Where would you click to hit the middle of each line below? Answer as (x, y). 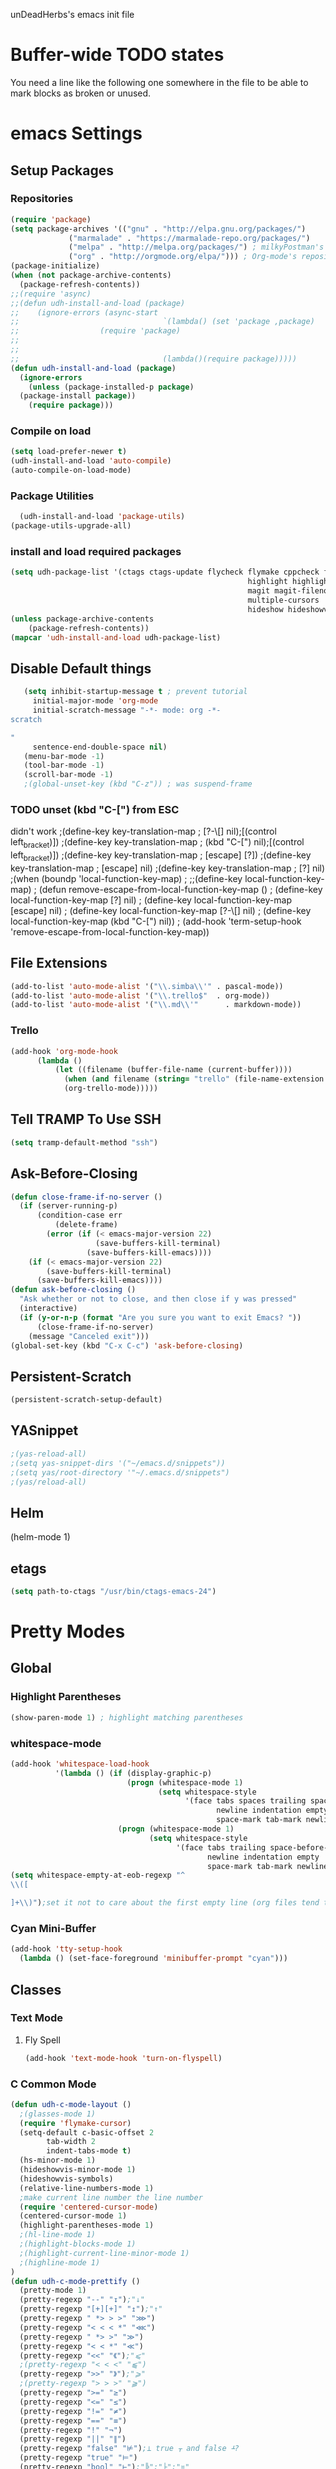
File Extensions (59, 963)
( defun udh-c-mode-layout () (71, 2104)
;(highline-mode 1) (60, 2262)
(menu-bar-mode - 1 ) (64, 756)
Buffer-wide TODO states (117, 55)
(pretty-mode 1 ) (53, 2290)
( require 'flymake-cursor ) (75, 2123)
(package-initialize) (55, 266)
